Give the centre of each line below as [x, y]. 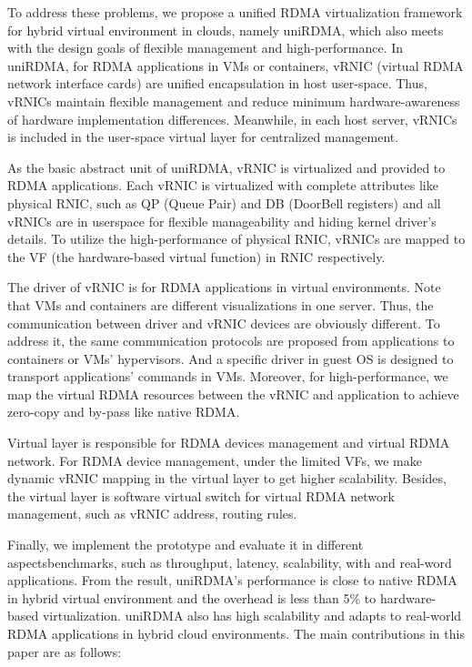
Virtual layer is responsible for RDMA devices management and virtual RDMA [229, 443]
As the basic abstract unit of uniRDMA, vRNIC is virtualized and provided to [226, 167]
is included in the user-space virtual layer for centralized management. [203, 137]
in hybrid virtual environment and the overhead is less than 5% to [192, 597]
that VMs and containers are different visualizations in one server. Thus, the [221, 304]
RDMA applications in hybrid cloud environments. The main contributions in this [236, 633]
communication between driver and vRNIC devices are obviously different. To [224, 323]
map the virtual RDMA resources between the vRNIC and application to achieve [233, 394]
